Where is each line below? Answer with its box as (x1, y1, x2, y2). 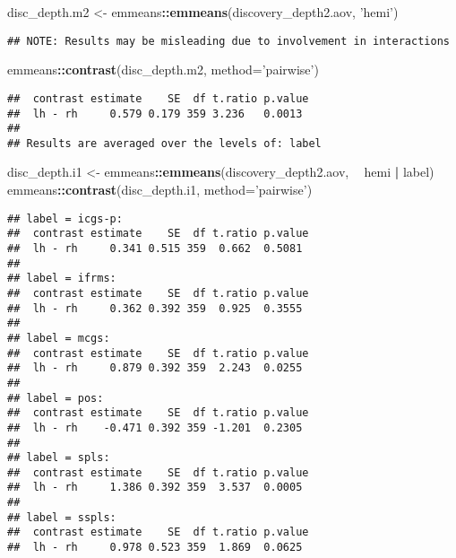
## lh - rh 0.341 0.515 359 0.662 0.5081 (7, 241, 303, 255)
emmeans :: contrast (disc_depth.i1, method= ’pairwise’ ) (7, 180, 313, 199)
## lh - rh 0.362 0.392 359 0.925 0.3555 (7, 301, 303, 315)
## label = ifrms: (7, 272, 116, 285)
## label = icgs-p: (7, 212, 123, 225)
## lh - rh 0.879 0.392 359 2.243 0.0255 (7, 362, 303, 375)
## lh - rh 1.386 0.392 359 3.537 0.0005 (7, 481, 303, 494)
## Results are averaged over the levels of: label (7, 136, 322, 150)
